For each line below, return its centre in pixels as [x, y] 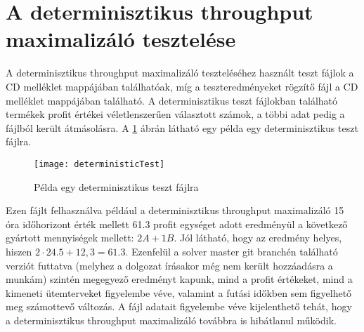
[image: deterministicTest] [99, 164]
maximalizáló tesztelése [121, 39]
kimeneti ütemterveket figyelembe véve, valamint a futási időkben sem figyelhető [179, 292]
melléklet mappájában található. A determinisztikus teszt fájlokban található [172, 100]
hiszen [19, 251]
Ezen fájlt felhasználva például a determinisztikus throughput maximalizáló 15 [175, 210]
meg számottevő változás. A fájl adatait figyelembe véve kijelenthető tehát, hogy [179, 306]
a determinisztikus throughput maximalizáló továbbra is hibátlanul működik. [171, 320]
